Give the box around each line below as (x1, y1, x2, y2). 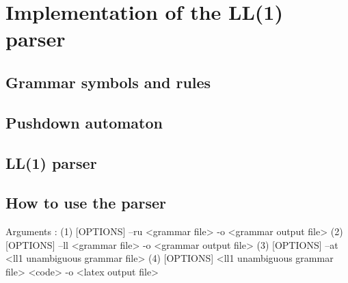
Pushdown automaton (5, 111, 163, 133)
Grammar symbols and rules (5, 71, 211, 92)
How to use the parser (5, 192, 166, 213)
